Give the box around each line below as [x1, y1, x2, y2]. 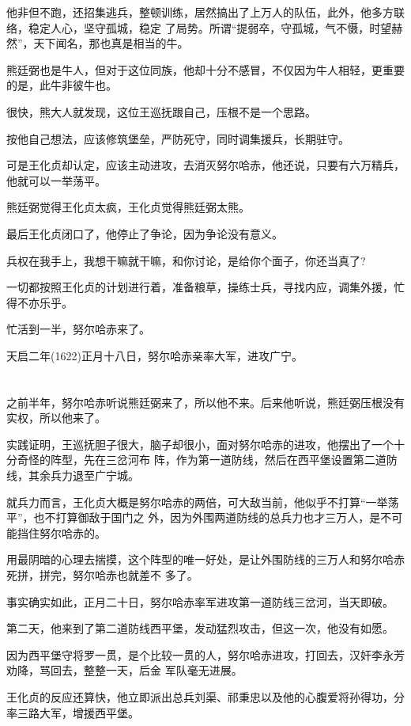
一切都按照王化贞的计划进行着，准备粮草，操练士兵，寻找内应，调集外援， [6, 279, 394, 295]
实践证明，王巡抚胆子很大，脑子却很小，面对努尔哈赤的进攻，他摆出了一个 [6, 435, 394, 452]
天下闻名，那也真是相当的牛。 [33, 35, 189, 51]
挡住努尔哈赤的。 [17, 524, 106, 541]
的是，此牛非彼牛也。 [6, 77, 117, 93]
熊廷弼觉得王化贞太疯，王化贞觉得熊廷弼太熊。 [6, 199, 250, 215]
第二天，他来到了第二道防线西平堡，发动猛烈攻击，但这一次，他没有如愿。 [6, 620, 394, 637]
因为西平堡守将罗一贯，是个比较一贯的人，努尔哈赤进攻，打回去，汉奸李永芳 [6, 646, 405, 663]
